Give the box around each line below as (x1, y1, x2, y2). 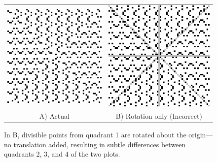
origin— (188, 129, 213, 139)
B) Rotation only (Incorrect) (115, 110, 202, 121)
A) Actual (39, 110, 70, 121)
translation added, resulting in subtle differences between (13, 139, 186, 149)
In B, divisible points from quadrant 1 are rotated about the (4, 129, 186, 139)
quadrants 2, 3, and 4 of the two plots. (4, 149, 120, 159)
